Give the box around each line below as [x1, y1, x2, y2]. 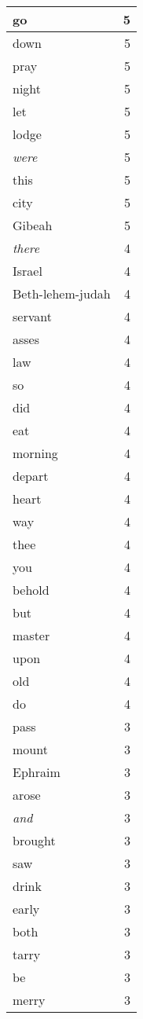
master [13, 626, 50, 644]
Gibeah [13, 216, 53, 234]
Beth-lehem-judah [13, 284, 111, 302]
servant [13, 307, 52, 325]
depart [13, 467, 49, 485]
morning [13, 444, 58, 462]
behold [13, 581, 49, 599]
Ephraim [13, 763, 60, 781]
